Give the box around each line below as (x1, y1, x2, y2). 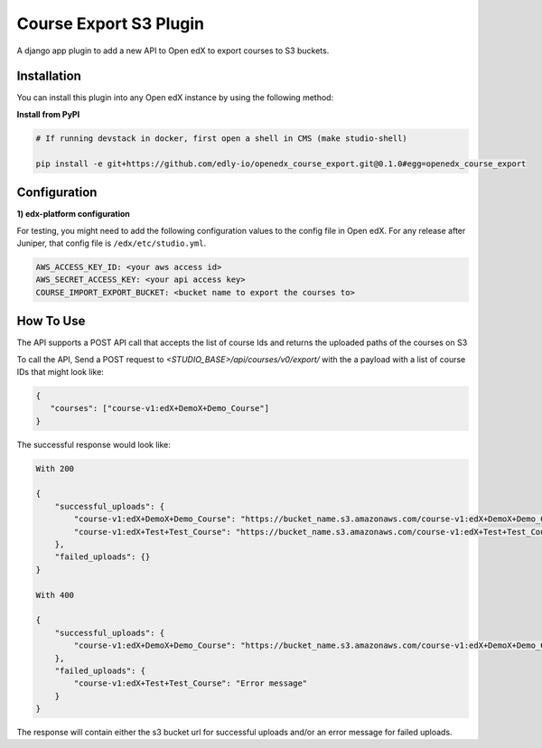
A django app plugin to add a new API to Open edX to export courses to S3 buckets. (16, 45, 330, 56)
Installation (16, 69, 81, 84)
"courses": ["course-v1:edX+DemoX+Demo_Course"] (50, 403, 270, 414)
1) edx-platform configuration (16, 209, 131, 220)
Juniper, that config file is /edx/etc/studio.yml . (16, 238, 207, 248)
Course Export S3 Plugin (16, 14, 205, 33)
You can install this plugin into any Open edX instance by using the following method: (16, 92, 334, 103)
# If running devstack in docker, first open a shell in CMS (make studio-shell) (35, 133, 408, 144)
